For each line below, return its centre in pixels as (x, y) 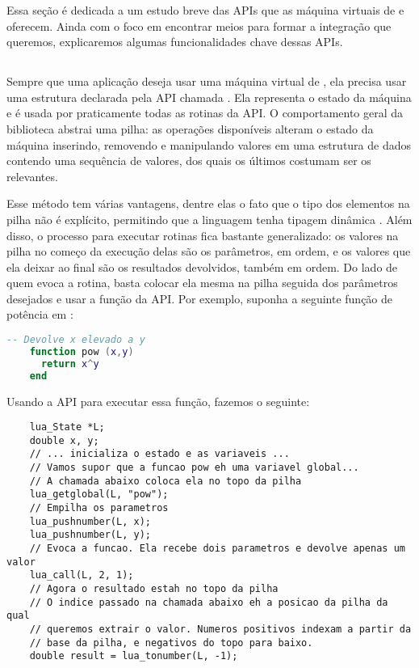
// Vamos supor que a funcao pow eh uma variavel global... (194, 468)
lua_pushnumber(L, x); (90, 521)
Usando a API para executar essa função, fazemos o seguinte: (158, 401)
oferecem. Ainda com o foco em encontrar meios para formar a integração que (199, 25)
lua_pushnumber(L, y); (90, 535)
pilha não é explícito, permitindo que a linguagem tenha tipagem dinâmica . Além (209, 219)
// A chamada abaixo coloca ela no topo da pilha (166, 481)
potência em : (40, 314)
